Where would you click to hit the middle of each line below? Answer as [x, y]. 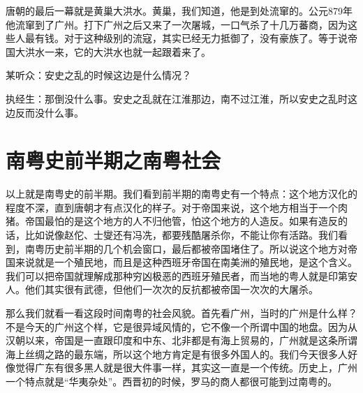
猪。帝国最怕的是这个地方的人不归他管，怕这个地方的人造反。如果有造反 [172, 221]
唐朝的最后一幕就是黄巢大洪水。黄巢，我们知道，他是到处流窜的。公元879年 [179, 10]
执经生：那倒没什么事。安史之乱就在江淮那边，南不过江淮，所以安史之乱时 [177, 98]
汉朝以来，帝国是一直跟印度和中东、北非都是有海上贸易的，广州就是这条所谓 [181, 340]
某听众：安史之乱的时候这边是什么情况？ [98, 75]
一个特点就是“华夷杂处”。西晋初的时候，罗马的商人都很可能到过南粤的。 [172, 381]
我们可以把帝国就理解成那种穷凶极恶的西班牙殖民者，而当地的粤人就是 [167, 275]
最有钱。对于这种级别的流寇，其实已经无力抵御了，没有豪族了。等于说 [186, 38]
